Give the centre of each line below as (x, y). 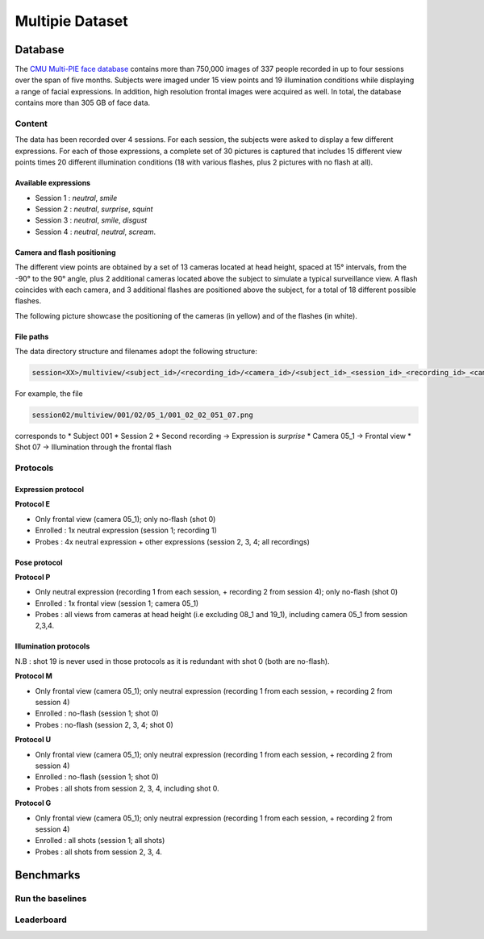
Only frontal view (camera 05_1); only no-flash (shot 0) (125, 519)
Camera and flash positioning (65, 252)
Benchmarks (48, 875)
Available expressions (53, 183)
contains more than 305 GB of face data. (83, 103)
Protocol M (33, 676)
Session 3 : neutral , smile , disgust (91, 220)
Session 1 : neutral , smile (76, 198)
